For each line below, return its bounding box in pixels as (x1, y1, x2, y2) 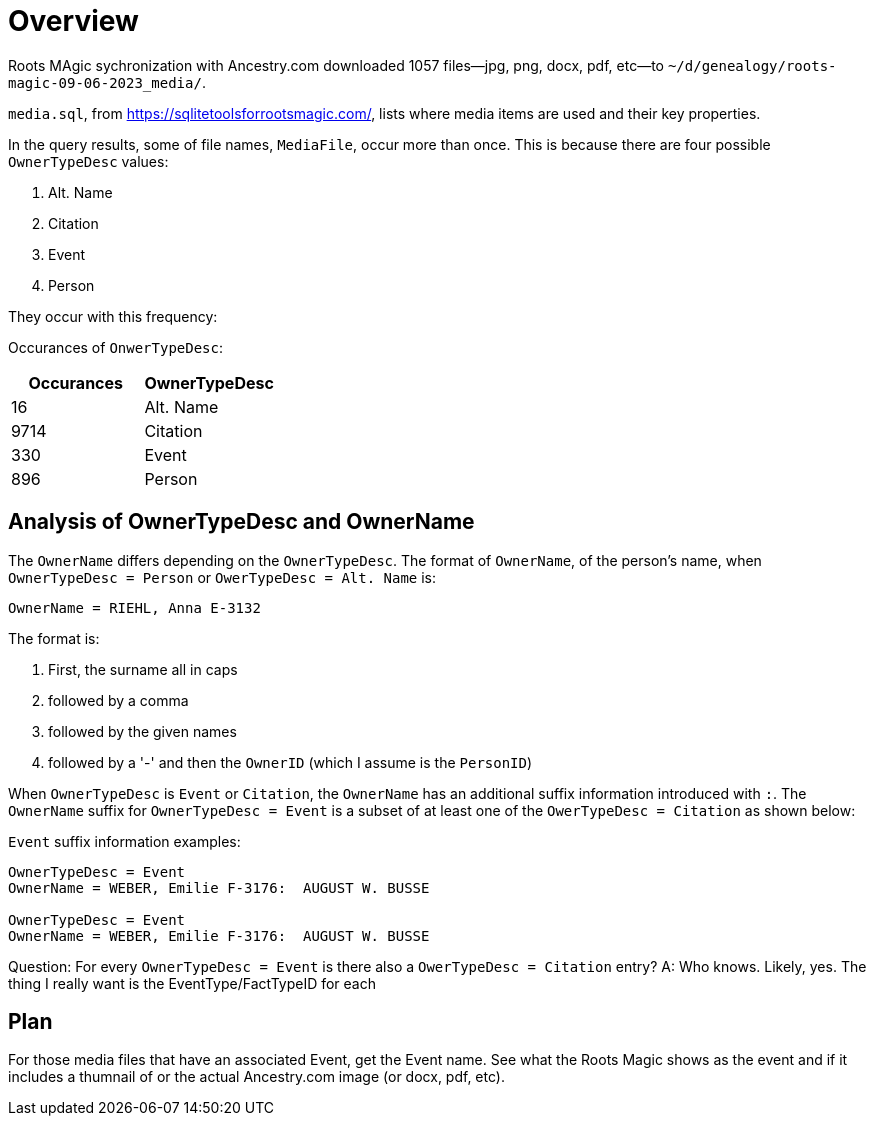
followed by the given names (48, 722, 237, 740)
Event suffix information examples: (8, 832, 241, 850)
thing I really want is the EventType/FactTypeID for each (8, 974, 377, 992)
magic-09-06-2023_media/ (8, 74, 202, 91)
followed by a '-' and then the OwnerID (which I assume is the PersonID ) (48, 753, 533, 771)
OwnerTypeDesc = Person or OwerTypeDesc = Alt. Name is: (8, 568, 437, 586)
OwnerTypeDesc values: (8, 152, 169, 170)
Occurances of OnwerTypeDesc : (8, 338, 224, 356)
